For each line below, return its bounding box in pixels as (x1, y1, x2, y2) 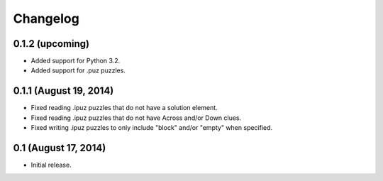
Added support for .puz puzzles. (30, 66, 126, 75)
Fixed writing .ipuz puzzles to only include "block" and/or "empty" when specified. (30, 124, 273, 132)
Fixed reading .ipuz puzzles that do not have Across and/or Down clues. (30, 114, 242, 122)
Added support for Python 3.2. (30, 57, 121, 65)
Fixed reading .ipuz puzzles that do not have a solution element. (30, 104, 218, 112)
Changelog (13, 11, 79, 26)
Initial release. (30, 160, 72, 170)
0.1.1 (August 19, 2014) (13, 85, 114, 97)
